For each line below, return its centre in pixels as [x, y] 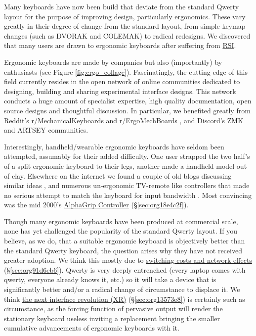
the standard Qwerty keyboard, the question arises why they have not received [123, 250]
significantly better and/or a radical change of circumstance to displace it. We [122, 289]
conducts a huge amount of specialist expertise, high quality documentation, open [128, 101]
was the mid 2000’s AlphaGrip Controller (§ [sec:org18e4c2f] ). [96, 205]
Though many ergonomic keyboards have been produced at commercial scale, [121, 221]
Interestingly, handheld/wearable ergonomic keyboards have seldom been [114, 146]
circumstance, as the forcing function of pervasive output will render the [113, 309]
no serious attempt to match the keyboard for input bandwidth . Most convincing [128, 195]
